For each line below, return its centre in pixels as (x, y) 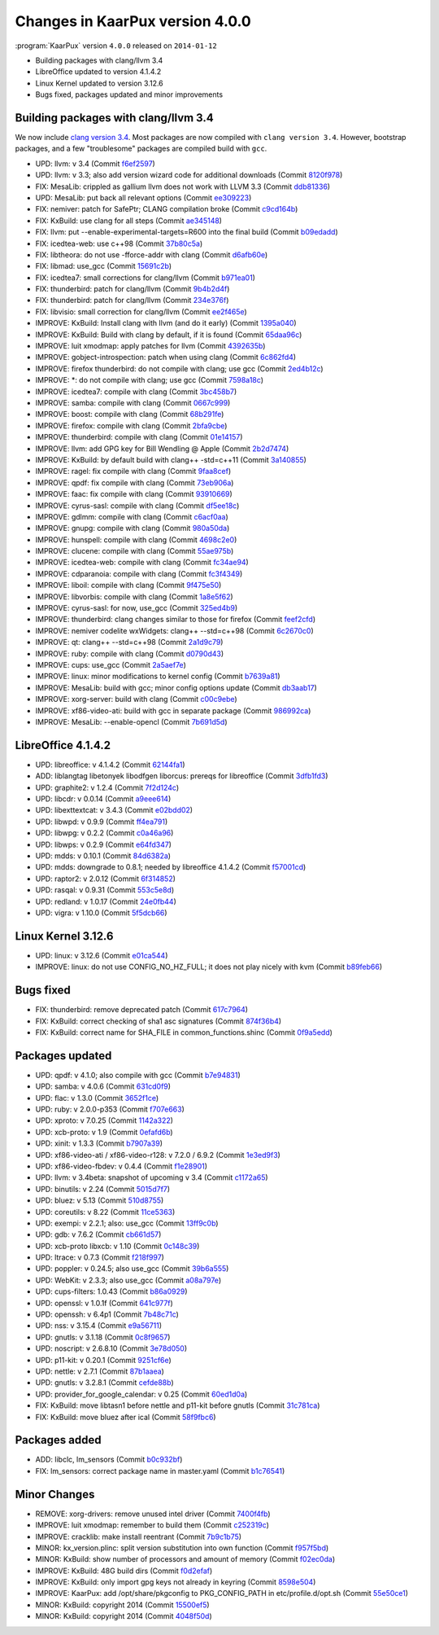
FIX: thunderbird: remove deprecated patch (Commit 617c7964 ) (141, 1010)
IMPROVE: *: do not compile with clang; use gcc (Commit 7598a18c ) (150, 380)
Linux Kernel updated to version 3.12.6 (100, 83)
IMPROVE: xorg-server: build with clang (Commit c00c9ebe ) (136, 699)
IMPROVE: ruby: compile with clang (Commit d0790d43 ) (130, 653)
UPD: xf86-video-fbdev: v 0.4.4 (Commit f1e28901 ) (121, 1166)
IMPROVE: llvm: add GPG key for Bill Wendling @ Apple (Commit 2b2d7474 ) (162, 449)
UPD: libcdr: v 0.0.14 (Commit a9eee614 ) (103, 799)
